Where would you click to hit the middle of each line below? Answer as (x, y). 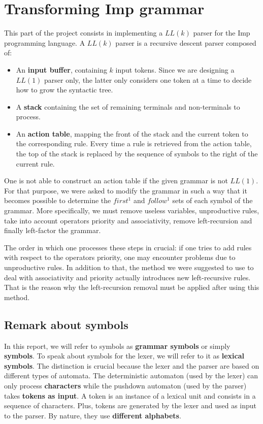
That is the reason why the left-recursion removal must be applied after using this (132, 287)
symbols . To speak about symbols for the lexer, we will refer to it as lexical (124, 356)
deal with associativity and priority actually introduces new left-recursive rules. (127, 277)
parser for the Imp (222, 33)
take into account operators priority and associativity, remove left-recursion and (128, 220)
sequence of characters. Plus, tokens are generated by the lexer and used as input (130, 405)
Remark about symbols (66, 324)
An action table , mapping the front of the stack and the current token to (132, 133)
